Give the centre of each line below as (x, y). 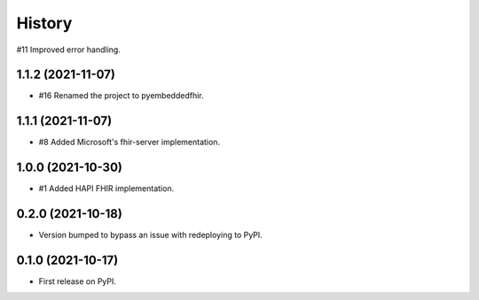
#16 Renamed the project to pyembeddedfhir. (121, 96)
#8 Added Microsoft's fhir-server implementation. (130, 142)
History (44, 23)
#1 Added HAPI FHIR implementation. (106, 188)
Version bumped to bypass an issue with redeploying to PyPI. (151, 235)
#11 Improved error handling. (69, 50)
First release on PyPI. (78, 281)
